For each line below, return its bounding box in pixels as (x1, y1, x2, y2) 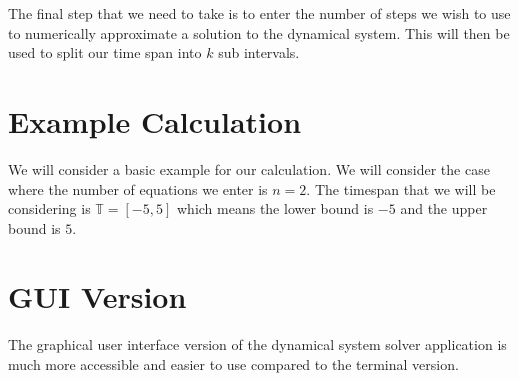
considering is (8, 198, 91, 219)
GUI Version (8, 276, 187, 317)
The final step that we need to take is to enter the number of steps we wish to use (8, 3, 511, 23)
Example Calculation (8, 100, 302, 141)
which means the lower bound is (176, 198, 374, 219)
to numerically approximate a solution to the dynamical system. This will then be (8, 22, 510, 43)
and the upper (400, 198, 488, 219)
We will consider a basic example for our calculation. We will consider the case (8, 158, 490, 179)
